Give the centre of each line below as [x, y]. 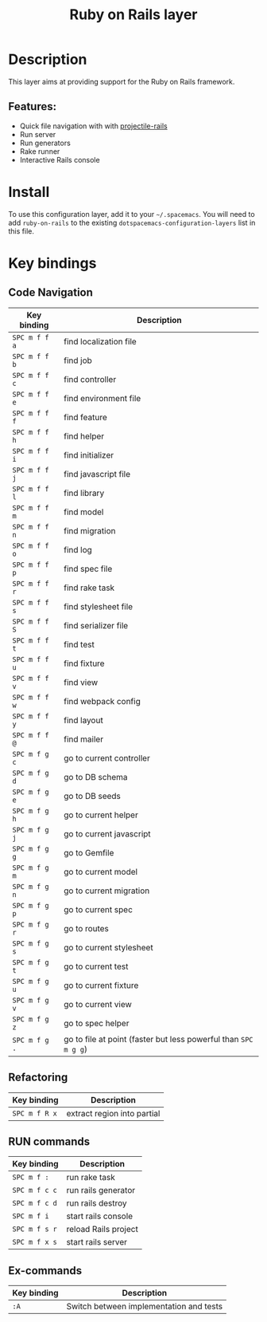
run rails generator [101, 1190]
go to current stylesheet [108, 947]
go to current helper [101, 815]
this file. [21, 231]
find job [78, 360]
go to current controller [107, 757]
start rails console [100, 1216]
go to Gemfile [89, 852]
